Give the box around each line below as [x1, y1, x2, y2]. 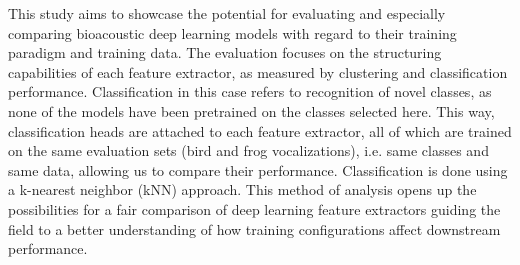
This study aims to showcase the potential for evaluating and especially [8, 3, 446, 23]
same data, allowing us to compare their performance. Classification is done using [8, 159, 508, 180]
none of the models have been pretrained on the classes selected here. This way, [8, 100, 495, 121]
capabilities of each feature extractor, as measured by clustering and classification [8, 61, 508, 82]
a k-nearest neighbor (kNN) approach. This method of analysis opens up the [8, 179, 477, 200]
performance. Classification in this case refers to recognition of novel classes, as [8, 81, 492, 102]
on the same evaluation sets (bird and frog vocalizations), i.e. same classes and [8, 140, 489, 161]
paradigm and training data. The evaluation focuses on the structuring [8, 42, 442, 63]
